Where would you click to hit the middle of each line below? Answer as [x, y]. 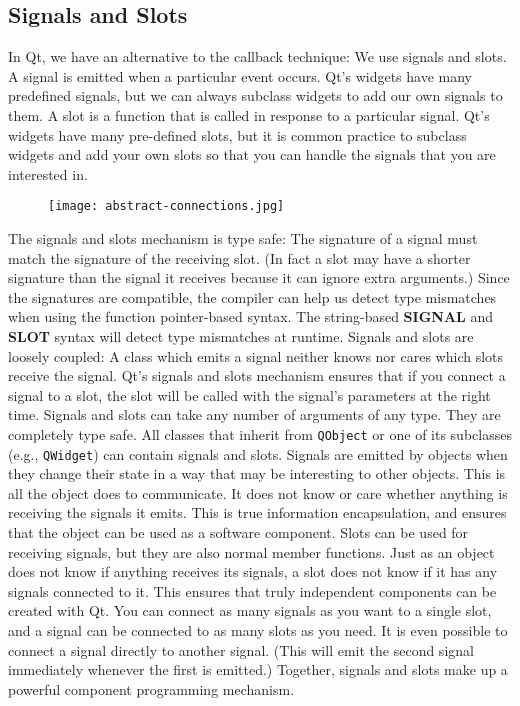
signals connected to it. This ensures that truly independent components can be [252, 590]
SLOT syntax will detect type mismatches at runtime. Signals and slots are [241, 335]
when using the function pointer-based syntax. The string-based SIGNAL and [251, 316]
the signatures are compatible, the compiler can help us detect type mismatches [252, 296]
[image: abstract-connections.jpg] [166, 206]
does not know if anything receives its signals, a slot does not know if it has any [253, 571]
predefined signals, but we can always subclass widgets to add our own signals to [255, 95]
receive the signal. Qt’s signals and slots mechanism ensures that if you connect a [257, 375]
